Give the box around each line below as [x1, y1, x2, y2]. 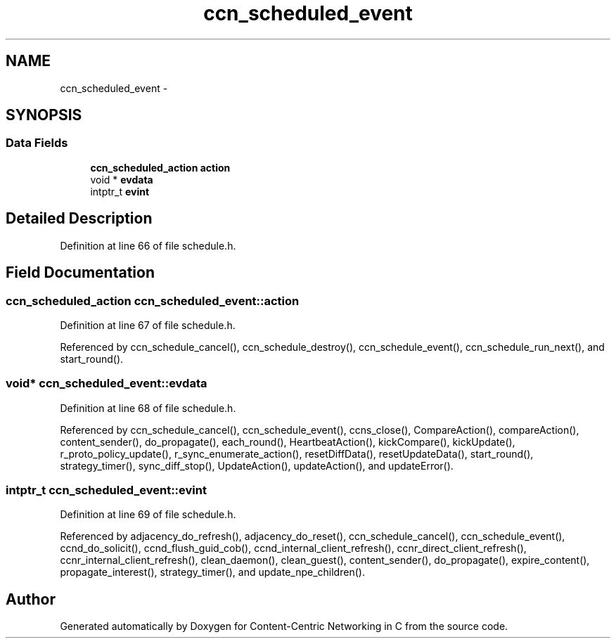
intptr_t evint [90, 185, 150, 198]
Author [6, 590, 56, 608]
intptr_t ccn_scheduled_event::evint [6, 483, 207, 497]
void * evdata [90, 173, 153, 186]
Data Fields [6, 136, 68, 150]
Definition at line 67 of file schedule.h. [60, 318, 236, 331]
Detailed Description [6, 210, 153, 228]
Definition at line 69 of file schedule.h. [60, 508, 236, 521]
